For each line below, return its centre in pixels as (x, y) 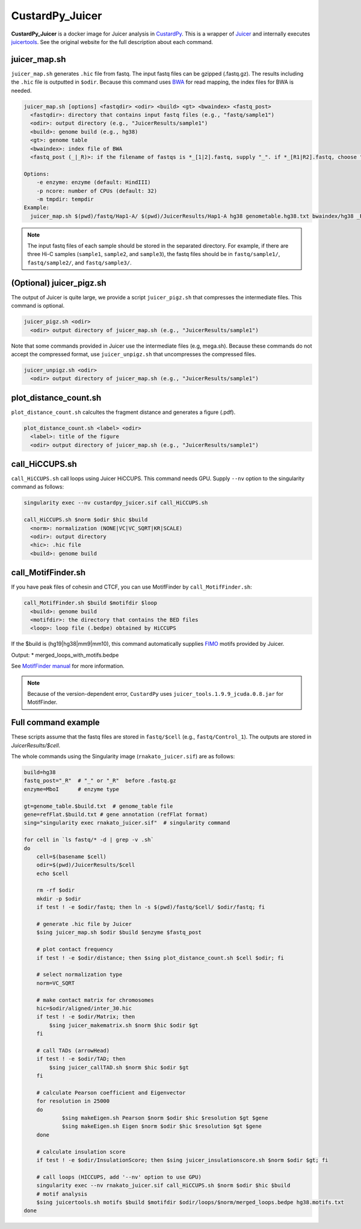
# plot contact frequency (75, 949)
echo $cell (52, 873)
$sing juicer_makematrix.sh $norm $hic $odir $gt (124, 1025)
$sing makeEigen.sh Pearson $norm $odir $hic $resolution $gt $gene (165, 1118)
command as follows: (38, 487)
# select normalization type (79, 975)
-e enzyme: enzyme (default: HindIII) (94, 183)
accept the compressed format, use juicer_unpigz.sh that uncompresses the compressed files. (134, 354)
